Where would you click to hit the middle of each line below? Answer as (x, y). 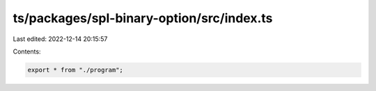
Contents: (27, 51)
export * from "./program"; (75, 70)
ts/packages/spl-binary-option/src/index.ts (143, 18)
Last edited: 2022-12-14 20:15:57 (60, 39)
